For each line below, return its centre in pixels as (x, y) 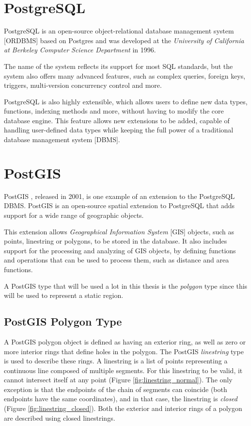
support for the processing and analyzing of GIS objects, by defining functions (120, 250)
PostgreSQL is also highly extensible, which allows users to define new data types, (126, 101)
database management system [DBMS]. (62, 139)
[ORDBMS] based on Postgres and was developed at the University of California (124, 40)
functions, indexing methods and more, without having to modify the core (114, 111)
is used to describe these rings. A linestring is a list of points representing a (116, 361)
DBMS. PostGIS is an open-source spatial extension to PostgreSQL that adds (119, 205)
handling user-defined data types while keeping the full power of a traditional (119, 130)
